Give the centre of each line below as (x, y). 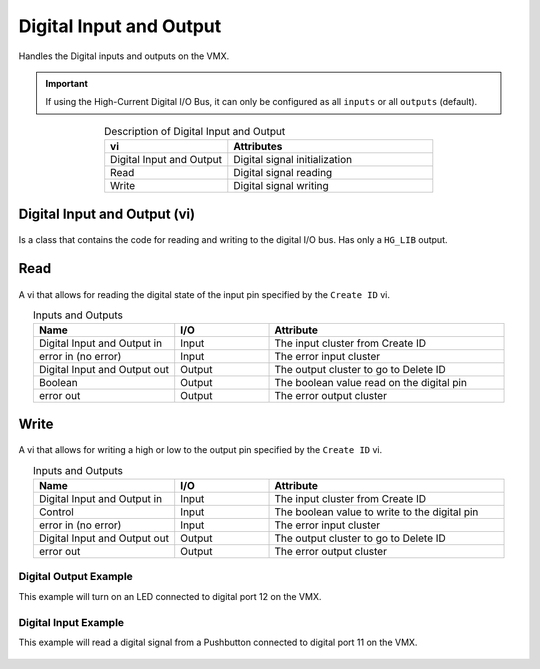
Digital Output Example (76, 577)
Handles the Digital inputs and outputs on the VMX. (124, 56)
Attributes (258, 147)
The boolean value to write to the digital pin (376, 512)
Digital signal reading (283, 173)
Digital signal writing (281, 186)
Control (56, 512)
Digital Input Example (71, 622)
